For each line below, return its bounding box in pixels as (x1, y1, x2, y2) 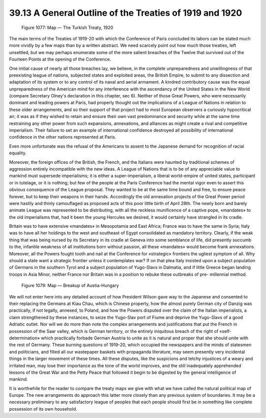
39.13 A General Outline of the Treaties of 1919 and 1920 (9, 7, 242, 18)
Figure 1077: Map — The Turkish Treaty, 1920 (21, 25, 113, 30)
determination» (9, 335, 40, 341)
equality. (9, 150, 27, 156)
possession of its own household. (9, 406, 77, 412)
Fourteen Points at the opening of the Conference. (9, 57, 111, 62)
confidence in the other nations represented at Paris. (9, 134, 116, 140)
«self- (219, 328, 232, 334)
